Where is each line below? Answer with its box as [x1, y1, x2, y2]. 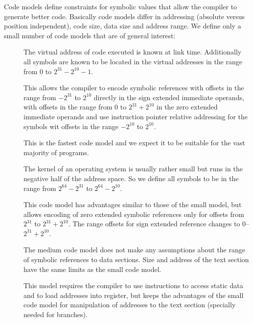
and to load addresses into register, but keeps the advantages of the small [23, 290, 244, 300]
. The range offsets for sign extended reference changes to [68, 218, 240, 229]
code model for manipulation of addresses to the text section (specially [23, 299, 236, 310]
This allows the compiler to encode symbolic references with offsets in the [23, 82, 244, 93]
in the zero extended [156, 102, 218, 112]
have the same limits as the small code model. [23, 264, 161, 274]
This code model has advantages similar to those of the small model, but [23, 199, 242, 210]
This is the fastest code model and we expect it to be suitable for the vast [23, 137, 245, 148]
